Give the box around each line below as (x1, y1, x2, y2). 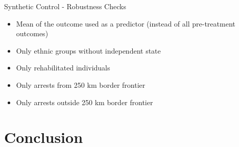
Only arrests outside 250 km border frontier (16, 96, 153, 107)
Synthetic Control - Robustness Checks (4, 1, 126, 11)
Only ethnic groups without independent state (16, 45, 161, 56)
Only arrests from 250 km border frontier (16, 79, 146, 90)
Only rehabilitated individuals (16, 62, 110, 73)
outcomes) (16, 28, 49, 39)
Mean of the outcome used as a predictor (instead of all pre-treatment (16, 18, 235, 29)
